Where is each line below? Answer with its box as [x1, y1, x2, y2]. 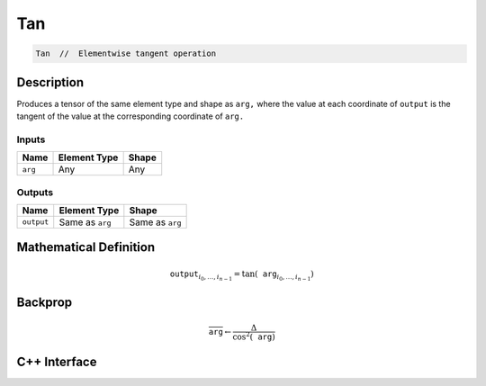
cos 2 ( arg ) [232, 329, 275, 342]
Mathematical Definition [16, 239, 156, 256]
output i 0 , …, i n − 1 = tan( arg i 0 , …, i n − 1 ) [169, 268, 314, 283]
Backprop [16, 295, 73, 310]
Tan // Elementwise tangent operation [35, 49, 216, 58]
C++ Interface [16, 354, 97, 369]
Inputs [16, 133, 46, 146]
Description [16, 75, 85, 90]
